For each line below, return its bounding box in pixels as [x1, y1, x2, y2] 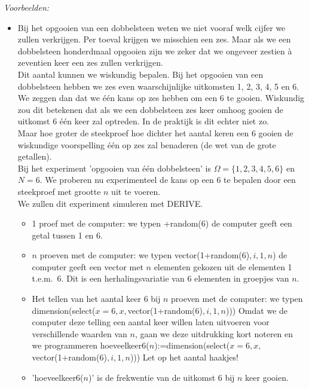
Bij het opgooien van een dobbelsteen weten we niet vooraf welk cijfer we [17, 21, 286, 33]
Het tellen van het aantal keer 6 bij [32, 292, 161, 305]
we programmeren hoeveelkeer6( [32, 339, 149, 352]
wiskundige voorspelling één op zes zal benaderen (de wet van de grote [17, 138, 276, 151]
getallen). [17, 150, 52, 163]
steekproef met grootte [17, 185, 101, 197]
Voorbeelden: [4, 1, 50, 13]
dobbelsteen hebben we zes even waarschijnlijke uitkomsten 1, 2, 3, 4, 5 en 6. [17, 80, 299, 92]
